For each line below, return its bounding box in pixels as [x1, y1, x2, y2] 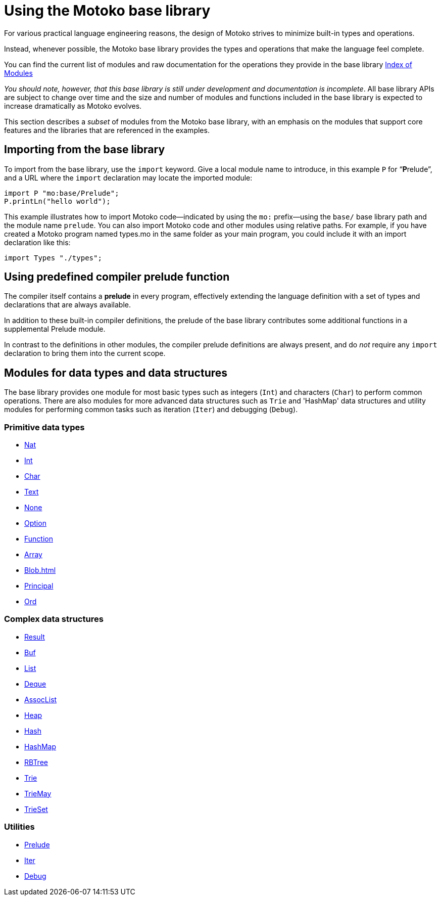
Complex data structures [4, 614, 104, 624]
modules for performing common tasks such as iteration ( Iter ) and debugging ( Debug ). [4, 405, 298, 414]
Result [24, 632, 45, 641]
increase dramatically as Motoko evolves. [4, 101, 142, 110]
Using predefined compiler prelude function [4, 271, 230, 284]
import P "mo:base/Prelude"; [4, 189, 119, 197]
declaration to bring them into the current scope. [4, 349, 166, 358]
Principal [24, 581, 54, 591]
